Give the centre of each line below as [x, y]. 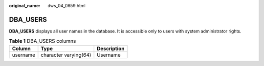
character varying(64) [66, 55]
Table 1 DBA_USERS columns [43, 41]
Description [110, 49]
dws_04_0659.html [66, 6]
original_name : [25, 6]
